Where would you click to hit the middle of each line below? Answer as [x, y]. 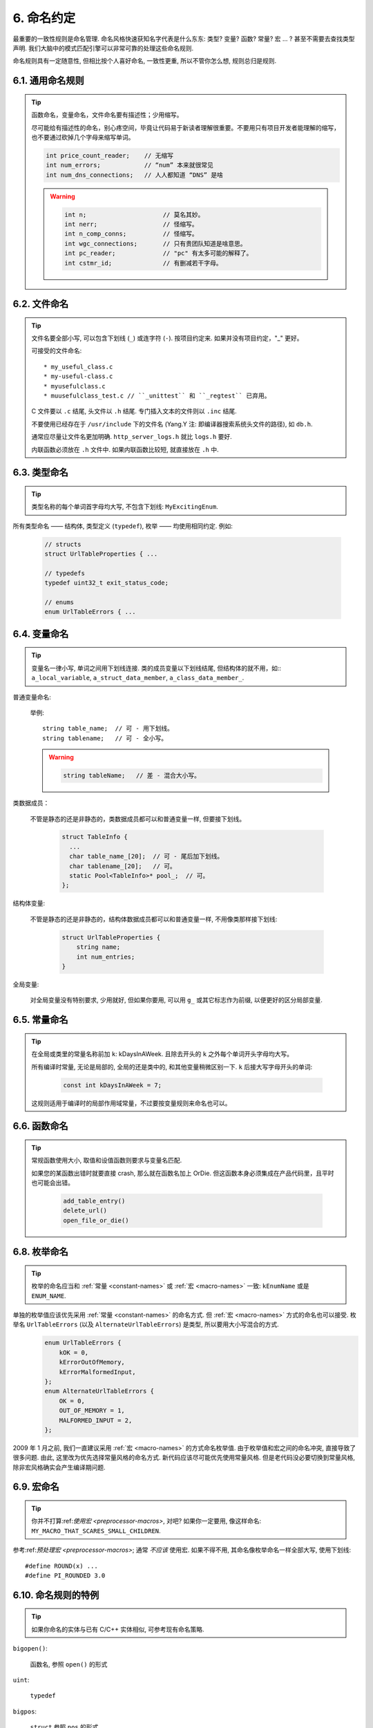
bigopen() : [30, 1649]
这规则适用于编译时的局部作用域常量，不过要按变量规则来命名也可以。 [131, 1103]
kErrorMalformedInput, [97, 1372]
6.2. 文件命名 [41, 304]
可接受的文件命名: [57, 351]
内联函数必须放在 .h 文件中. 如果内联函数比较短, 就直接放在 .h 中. [125, 449]
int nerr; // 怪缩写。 [131, 224]
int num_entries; [106, 957]
